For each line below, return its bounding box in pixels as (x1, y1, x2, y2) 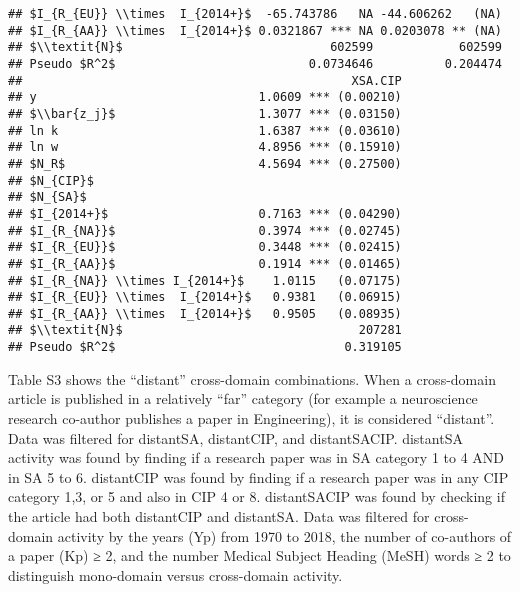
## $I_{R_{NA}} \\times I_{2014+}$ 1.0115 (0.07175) (8, 273, 402, 288)
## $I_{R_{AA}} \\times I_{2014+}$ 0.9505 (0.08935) (8, 306, 402, 321)
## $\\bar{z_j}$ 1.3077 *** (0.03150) (8, 106, 402, 121)
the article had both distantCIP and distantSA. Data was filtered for (8, 505, 430, 526)
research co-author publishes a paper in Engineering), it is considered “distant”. (8, 407, 495, 428)
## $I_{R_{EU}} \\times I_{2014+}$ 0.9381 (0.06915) (8, 290, 402, 305)
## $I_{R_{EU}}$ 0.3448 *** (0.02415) (8, 240, 402, 255)
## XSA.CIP (8, 73, 402, 88)
